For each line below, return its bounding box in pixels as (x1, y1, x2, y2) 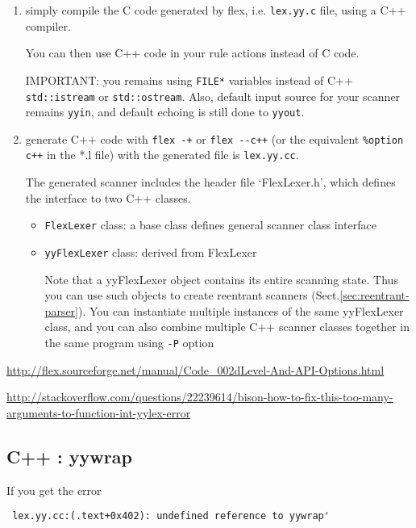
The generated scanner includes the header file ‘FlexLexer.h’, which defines (25, 174, 396, 191)
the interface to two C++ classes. (25, 189, 191, 206)
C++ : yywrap (6, 443, 132, 468)
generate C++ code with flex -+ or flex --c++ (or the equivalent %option (25, 130, 404, 147)
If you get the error (6, 481, 102, 498)
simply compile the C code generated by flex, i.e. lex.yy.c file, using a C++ (25, 2, 406, 18)
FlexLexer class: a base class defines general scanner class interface (44, 216, 376, 233)
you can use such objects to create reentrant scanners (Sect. (44, 287, 340, 304)
